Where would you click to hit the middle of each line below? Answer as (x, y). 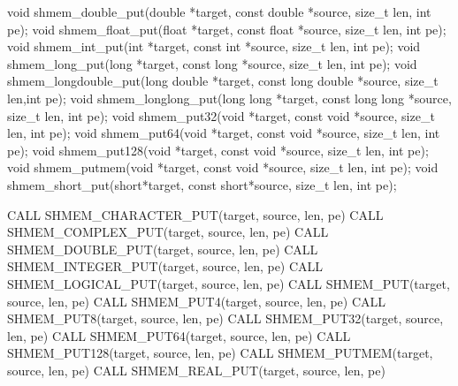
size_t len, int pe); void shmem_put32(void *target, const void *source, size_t (221, 115)
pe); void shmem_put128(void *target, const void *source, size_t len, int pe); (218, 150)
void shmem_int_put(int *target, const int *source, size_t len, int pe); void (214, 46)
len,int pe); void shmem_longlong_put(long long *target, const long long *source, (229, 98)
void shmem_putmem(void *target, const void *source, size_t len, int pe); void (223, 167)
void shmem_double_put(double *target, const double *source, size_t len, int (219, 11)
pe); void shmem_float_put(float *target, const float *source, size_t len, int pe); (227, 29)
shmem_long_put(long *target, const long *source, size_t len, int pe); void (212, 63)
